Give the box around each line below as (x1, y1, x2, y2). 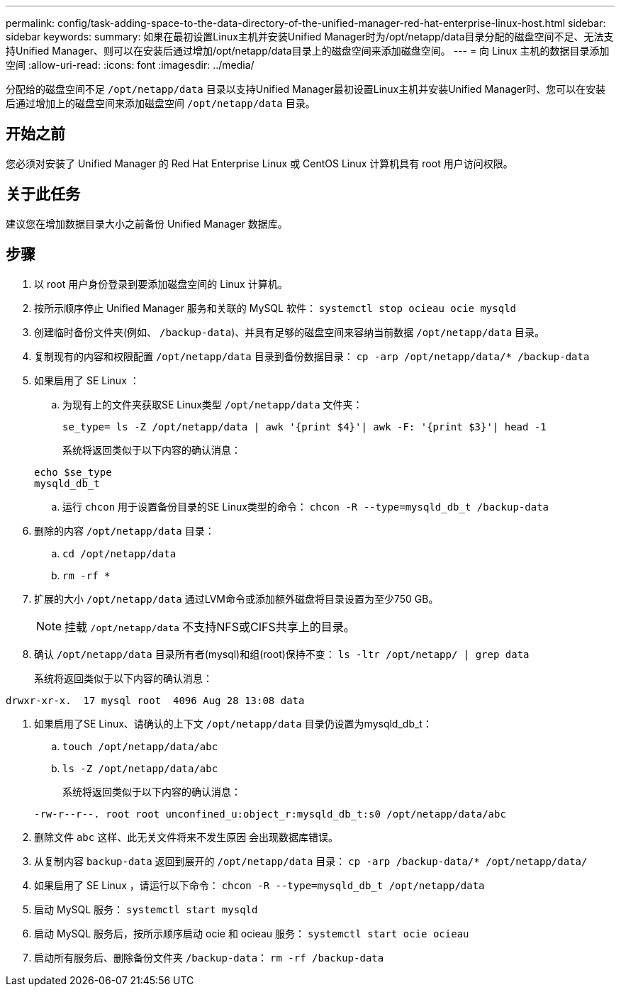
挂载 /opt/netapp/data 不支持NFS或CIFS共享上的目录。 (65, 619, 355, 634)
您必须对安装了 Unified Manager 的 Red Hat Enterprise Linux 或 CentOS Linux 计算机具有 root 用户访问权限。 (6, 157, 513, 169)
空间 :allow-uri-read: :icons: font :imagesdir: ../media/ (6, 59, 254, 71)
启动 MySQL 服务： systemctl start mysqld (34, 903, 258, 915)
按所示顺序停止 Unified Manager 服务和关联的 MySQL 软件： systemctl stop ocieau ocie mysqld (34, 301, 517, 314)
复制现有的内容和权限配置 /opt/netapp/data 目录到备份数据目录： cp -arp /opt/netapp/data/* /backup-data (34, 350, 590, 362)
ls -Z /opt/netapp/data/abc (62, 762, 218, 774)
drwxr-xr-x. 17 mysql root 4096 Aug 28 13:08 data (6, 694, 305, 706)
